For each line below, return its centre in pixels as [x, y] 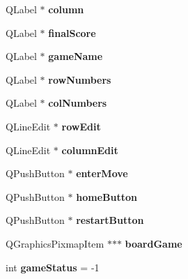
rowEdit [81, 126]
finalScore [72, 32]
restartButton [110, 220]
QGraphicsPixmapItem [55, 243]
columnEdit [90, 150]
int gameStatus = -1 [53, 267]
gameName [76, 56]
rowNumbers [80, 79]
